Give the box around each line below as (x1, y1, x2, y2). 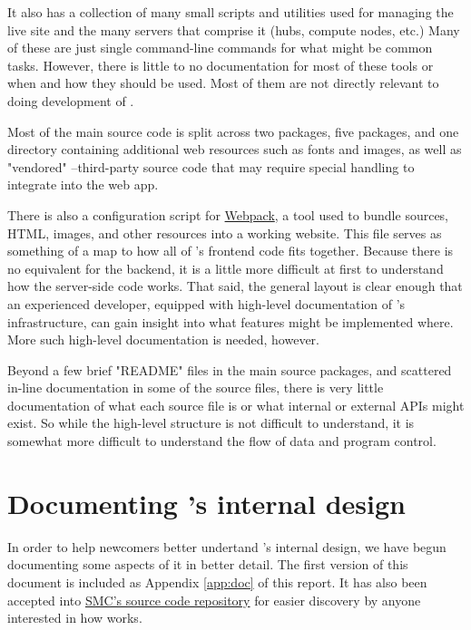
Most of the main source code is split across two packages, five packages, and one (7, 121, 459, 141)
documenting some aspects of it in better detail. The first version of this (7, 555, 408, 574)
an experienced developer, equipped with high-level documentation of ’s (7, 294, 406, 313)
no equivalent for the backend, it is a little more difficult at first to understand (7, 258, 444, 277)
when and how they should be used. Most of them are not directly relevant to (7, 73, 439, 92)
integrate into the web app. (7, 175, 159, 194)
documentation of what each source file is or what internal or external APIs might (7, 395, 465, 414)
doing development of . (7, 91, 134, 110)
